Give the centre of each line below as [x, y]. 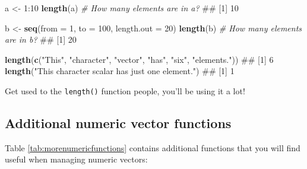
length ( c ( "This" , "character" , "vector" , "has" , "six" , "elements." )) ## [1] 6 [139, 59]
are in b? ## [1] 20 [41, 39]
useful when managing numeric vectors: [76, 159]
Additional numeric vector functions [118, 123]
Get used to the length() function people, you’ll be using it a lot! [125, 90]
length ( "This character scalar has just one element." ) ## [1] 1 [120, 71]
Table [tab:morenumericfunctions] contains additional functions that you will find [153, 147]
